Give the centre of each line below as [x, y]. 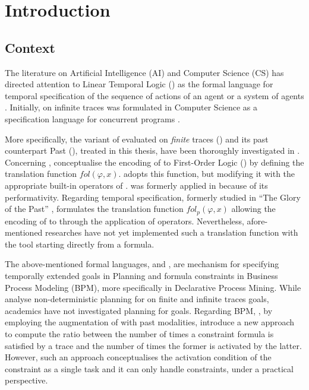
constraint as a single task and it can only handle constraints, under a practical [149, 368]
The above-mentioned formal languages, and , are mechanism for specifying [142, 264]
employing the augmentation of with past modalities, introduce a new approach [150, 322]
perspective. [26, 380]
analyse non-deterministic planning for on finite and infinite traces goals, [137, 299]
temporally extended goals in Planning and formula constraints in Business [141, 275]
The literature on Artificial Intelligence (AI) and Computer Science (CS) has [144, 72]
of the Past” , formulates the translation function [94, 209]
